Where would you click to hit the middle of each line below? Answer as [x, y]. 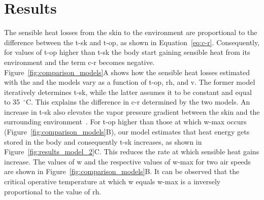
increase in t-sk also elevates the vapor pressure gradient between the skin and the [132, 111]
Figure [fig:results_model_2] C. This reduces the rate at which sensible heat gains [132, 152]
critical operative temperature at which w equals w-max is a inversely [112, 181]
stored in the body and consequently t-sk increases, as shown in [103, 141]
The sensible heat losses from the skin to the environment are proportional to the [131, 32]
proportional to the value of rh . [53, 191]
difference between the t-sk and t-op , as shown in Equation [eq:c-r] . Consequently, [132, 42]
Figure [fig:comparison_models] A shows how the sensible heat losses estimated [127, 72]
